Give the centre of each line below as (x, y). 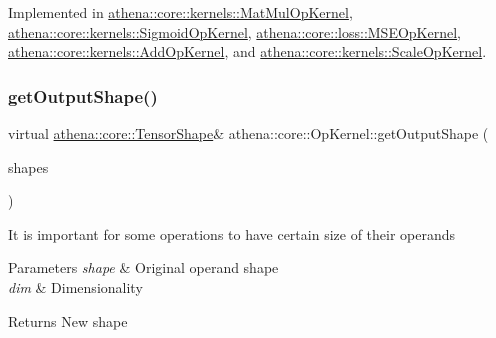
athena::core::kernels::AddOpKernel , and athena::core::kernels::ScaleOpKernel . (247, 51)
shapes (28, 166)
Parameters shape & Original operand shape (143, 267)
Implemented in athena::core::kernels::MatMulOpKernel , (180, 12)
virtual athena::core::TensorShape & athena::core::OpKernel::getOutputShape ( (248, 133)
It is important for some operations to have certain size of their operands (232, 233)
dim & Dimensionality (75, 286)
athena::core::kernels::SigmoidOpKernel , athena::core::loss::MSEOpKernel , (235, 31)
